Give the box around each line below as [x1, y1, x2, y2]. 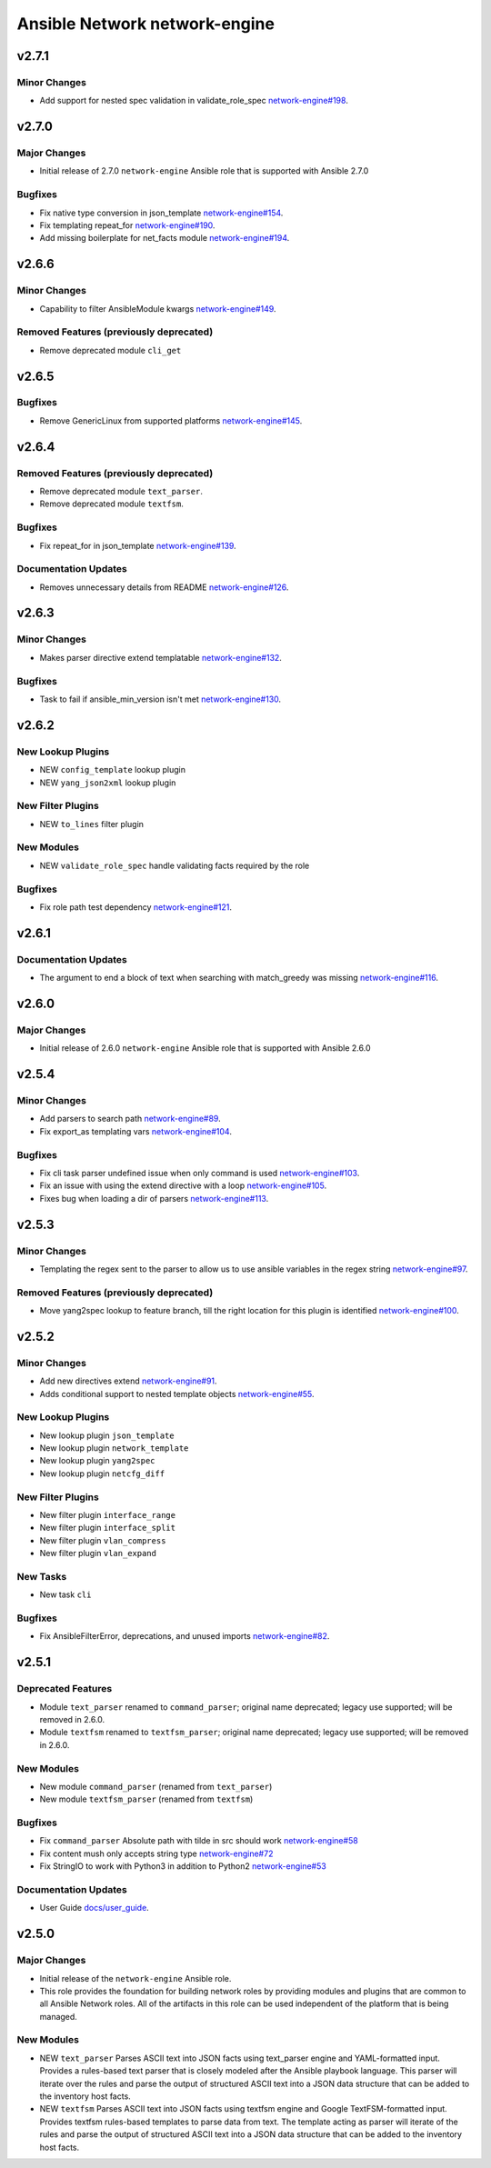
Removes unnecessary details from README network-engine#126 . [39, 582, 289, 593]
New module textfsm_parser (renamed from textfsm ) [39, 1793, 254, 1804]
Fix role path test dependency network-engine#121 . [39, 901, 232, 913]
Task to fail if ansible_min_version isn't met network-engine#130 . [39, 694, 282, 704]
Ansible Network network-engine [16, 14, 275, 34]
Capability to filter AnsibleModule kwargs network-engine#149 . [39, 303, 276, 314]
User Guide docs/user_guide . [39, 1903, 149, 1913]
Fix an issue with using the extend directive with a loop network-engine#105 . [39, 1180, 327, 1191]
